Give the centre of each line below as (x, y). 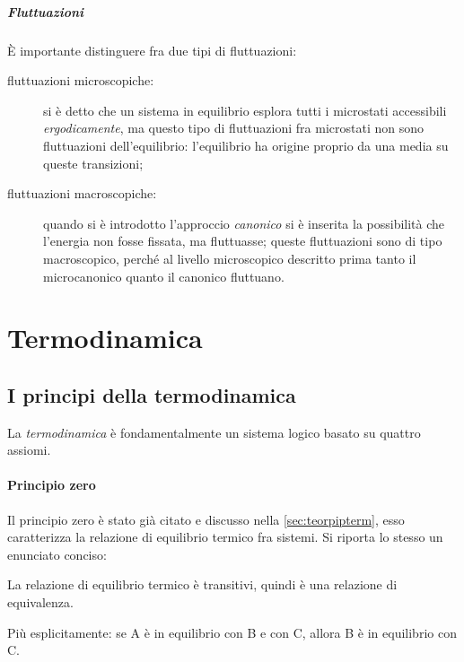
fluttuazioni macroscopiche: (82, 193)
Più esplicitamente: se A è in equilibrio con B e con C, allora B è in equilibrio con (232, 632)
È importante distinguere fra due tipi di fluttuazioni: (152, 50)
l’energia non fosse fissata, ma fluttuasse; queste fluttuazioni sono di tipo (243, 241)
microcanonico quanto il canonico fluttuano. (164, 276)
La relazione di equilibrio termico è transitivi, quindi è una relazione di (202, 584)
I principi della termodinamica (152, 394)
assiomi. (29, 450)
